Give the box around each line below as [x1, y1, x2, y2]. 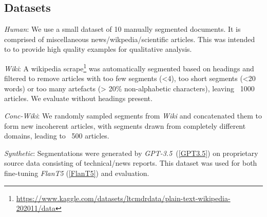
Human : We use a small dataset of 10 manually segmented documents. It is [4, 24, 241, 34]
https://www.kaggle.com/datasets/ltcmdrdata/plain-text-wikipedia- [16, 192, 231, 203]
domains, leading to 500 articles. [4, 130, 109, 141]
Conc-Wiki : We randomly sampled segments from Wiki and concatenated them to [4, 110, 262, 121]
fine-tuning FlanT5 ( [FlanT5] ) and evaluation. [4, 167, 149, 178]
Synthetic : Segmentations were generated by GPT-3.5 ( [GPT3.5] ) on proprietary [4, 147, 258, 158]
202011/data [16, 203, 56, 213]
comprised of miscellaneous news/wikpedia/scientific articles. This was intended [4, 33, 255, 44]
